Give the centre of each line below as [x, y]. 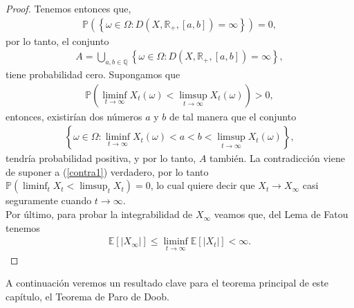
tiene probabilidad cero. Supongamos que [93, 74]
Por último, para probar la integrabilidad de [99, 214]
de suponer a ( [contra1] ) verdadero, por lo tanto [107, 171]
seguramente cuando [49, 200]
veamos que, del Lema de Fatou [281, 214]
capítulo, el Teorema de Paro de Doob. [87, 296]
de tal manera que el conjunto [233, 116]
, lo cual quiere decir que [203, 185]
